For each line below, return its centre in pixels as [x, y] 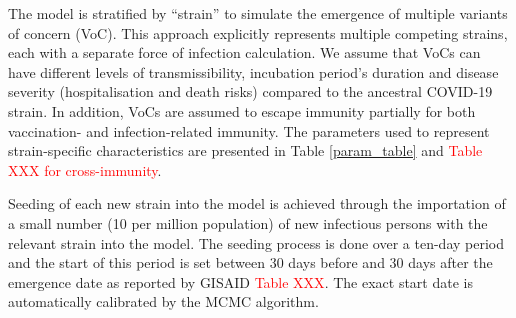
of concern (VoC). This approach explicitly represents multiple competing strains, [258, 32]
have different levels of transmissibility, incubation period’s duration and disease [253, 71]
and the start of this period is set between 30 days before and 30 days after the [250, 262]
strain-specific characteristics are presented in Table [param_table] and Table [245, 150]
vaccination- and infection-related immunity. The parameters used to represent [249, 130]
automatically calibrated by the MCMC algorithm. [163, 301]
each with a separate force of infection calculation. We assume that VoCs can [244, 52]
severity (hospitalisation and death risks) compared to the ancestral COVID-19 [250, 91]
